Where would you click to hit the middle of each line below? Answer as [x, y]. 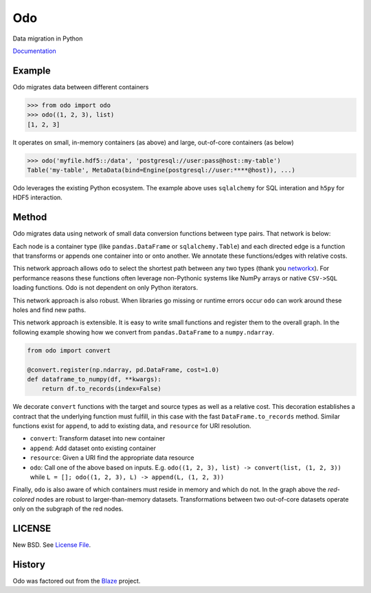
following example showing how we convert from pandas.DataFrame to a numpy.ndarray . [144, 332]
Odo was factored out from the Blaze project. [77, 581]
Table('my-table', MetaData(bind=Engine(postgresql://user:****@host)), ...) [161, 170]
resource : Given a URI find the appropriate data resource [112, 458]
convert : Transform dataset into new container [98, 438]
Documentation [34, 51]
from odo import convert [69, 350]
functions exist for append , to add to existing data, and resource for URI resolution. [132, 426]
